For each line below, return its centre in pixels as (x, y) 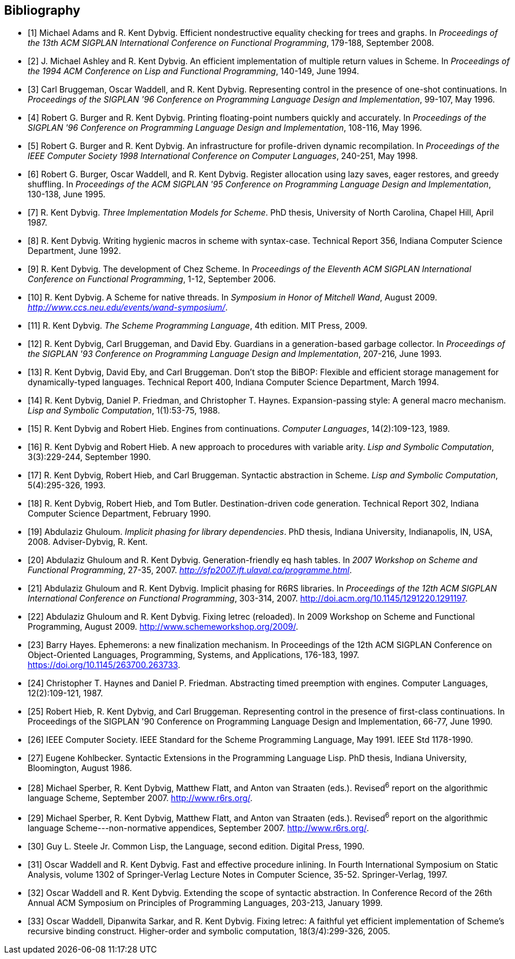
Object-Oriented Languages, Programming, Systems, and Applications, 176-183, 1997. (194, 655)
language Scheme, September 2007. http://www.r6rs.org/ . (140, 798)
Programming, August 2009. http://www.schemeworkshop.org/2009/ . (163, 627)
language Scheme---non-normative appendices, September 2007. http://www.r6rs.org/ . (198, 828)
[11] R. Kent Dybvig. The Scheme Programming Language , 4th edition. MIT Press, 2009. (198, 326)
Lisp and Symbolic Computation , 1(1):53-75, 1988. (124, 411)
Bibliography (42, 10)
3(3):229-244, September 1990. (89, 457)
